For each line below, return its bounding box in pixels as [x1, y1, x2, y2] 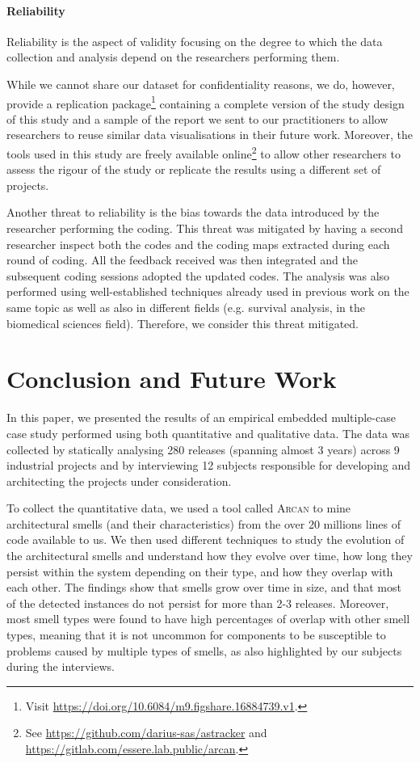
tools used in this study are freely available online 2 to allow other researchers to [6, 143, 401, 162]
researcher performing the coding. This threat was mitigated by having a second [6, 220, 403, 237]
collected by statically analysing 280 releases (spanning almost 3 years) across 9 [6, 441, 400, 457]
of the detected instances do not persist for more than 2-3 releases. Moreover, [6, 594, 389, 611]
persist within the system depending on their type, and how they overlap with [6, 563, 393, 580]
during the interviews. [6, 658, 115, 675]
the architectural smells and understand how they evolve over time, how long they [6, 547, 413, 564]
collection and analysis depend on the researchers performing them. [6, 48, 340, 65]
